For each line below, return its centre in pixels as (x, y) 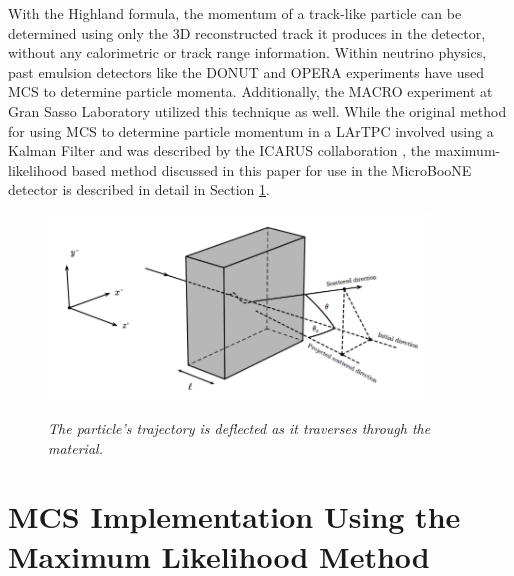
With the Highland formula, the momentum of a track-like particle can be (235, 13)
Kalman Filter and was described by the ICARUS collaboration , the (219, 150)
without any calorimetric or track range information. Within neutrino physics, (247, 52)
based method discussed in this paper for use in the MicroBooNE (271, 169)
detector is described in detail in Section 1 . (139, 189)
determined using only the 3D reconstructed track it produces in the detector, (247, 32)
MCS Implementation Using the (234, 516)
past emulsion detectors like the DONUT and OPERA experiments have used (246, 71)
